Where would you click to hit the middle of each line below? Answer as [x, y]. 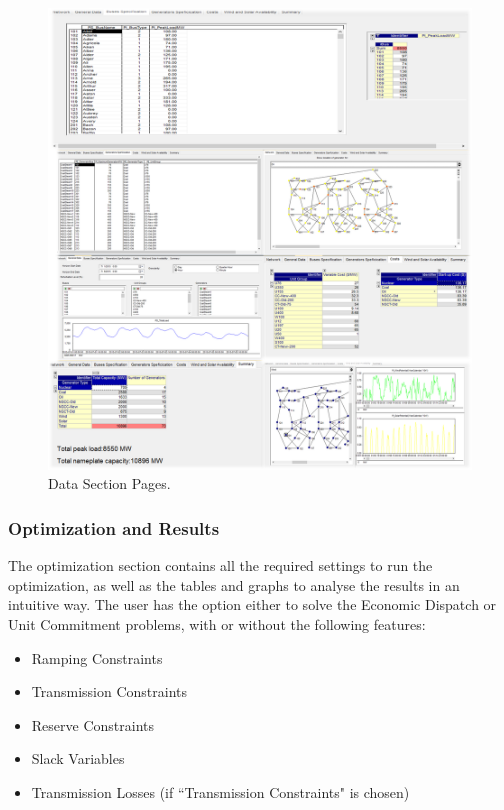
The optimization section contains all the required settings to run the [220, 565]
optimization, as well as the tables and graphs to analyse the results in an [234, 584]
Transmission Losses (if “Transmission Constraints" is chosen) [220, 792]
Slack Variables [78, 758]
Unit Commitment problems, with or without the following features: [217, 624]
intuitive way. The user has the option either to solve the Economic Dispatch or [252, 604]
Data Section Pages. [109, 483]
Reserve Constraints [93, 724]
